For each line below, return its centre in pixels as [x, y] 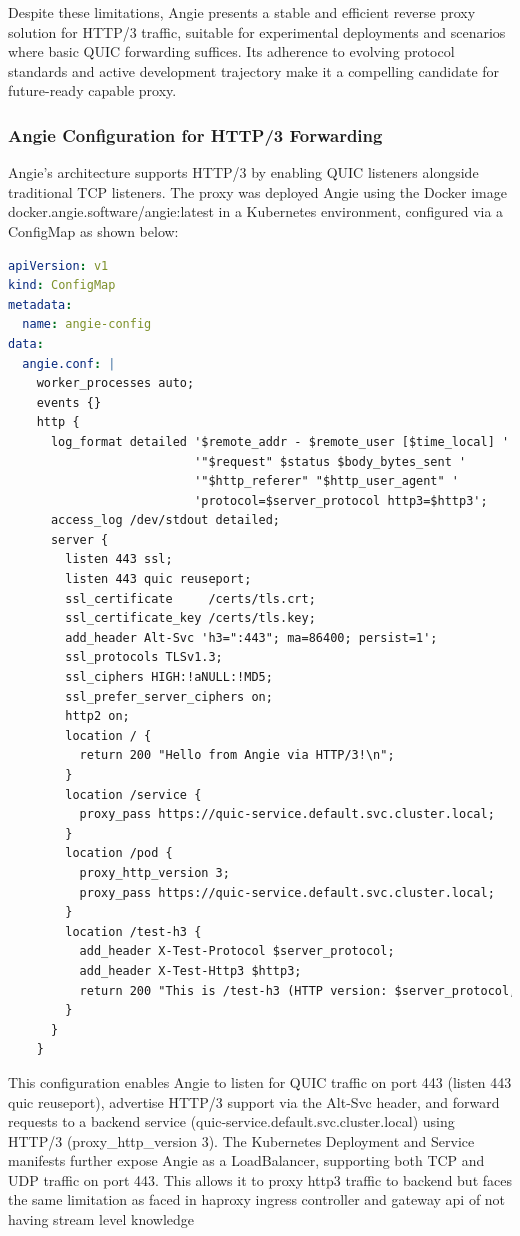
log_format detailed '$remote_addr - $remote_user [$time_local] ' [280, 441]
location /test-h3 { [133, 931]
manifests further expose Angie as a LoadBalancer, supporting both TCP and [246, 1160]
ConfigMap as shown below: [93, 230]
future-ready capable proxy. [92, 90]
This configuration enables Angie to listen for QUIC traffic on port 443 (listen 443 [260, 1081]
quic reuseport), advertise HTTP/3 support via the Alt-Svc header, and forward [254, 1101]
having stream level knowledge [101, 1219]
